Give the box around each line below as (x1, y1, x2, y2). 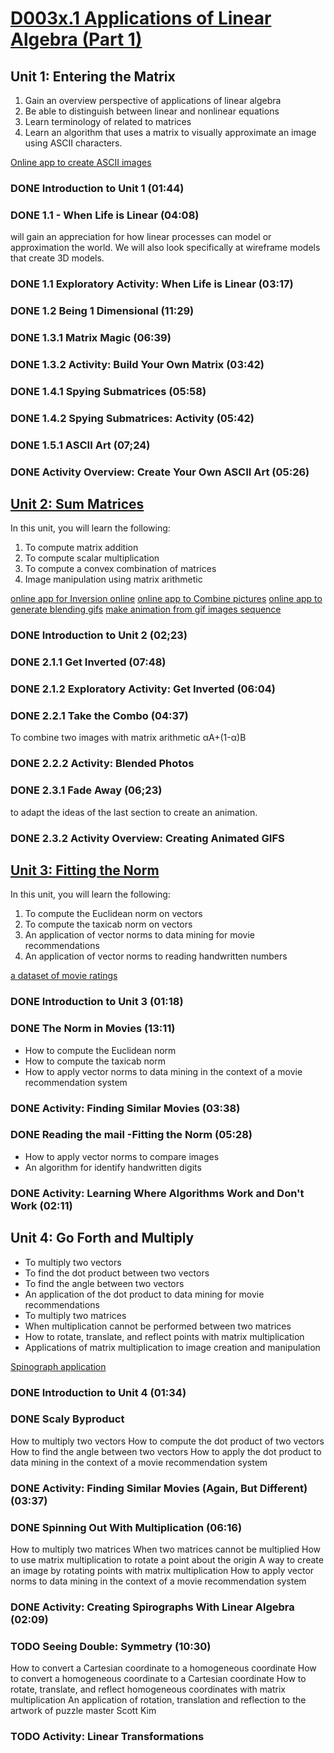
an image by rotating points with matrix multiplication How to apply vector (10, 1565, 315, 1577)
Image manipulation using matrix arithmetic (24, 573, 203, 586)
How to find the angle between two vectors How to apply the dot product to (10, 1445, 322, 1457)
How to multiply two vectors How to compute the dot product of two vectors (10, 1435, 325, 1447)
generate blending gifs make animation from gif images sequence (10, 603, 282, 616)
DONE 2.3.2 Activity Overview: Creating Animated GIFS (10, 831, 285, 845)
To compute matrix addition (24, 542, 139, 554)
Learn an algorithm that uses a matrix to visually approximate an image (24, 127, 317, 138)
